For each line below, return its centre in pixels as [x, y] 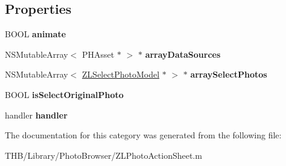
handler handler [36, 115]
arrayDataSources [183, 54]
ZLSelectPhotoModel [121, 74]
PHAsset [98, 54]
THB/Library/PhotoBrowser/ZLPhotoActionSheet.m [103, 155]
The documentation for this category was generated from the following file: [143, 135]
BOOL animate [36, 34]
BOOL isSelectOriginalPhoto [64, 94]
